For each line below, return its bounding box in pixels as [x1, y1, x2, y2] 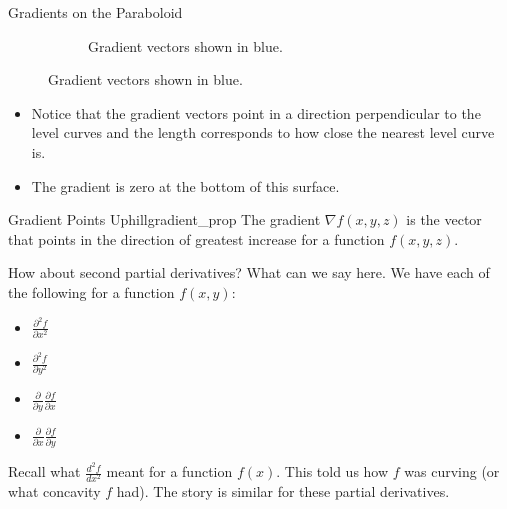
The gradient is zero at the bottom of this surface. [31, 175, 340, 196]
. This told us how [276, 461, 389, 482]
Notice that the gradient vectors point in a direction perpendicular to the [31, 102, 481, 123]
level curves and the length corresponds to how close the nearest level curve [31, 122, 495, 143]
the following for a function [8, 281, 175, 302]
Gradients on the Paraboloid [8, 2, 183, 22]
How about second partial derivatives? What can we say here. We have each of [8, 262, 490, 283]
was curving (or [404, 461, 500, 482]
